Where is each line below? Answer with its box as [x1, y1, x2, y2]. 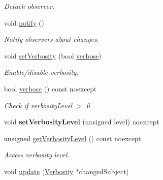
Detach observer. [4, 1, 55, 11]
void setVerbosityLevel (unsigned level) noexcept [4, 117, 160, 127]
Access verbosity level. [4, 150, 69, 160]
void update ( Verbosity [4, 166, 73, 176]
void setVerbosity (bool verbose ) [4, 50, 101, 60]
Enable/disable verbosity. [4, 67, 79, 77]
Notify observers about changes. [4, 34, 99, 44]
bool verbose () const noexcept [4, 83, 97, 93]
